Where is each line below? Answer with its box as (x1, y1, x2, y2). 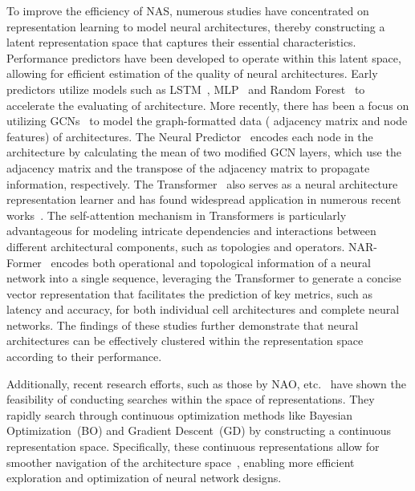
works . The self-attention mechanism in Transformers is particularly (6, 206, 347, 223)
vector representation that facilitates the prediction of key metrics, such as (6, 285, 372, 302)
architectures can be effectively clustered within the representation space (6, 332, 364, 349)
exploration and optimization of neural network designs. (6, 469, 282, 486)
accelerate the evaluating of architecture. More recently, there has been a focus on (6, 96, 409, 113)
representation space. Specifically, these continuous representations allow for (6, 438, 380, 455)
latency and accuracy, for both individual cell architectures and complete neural (6, 301, 400, 318)
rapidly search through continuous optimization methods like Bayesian (6, 406, 353, 423)
